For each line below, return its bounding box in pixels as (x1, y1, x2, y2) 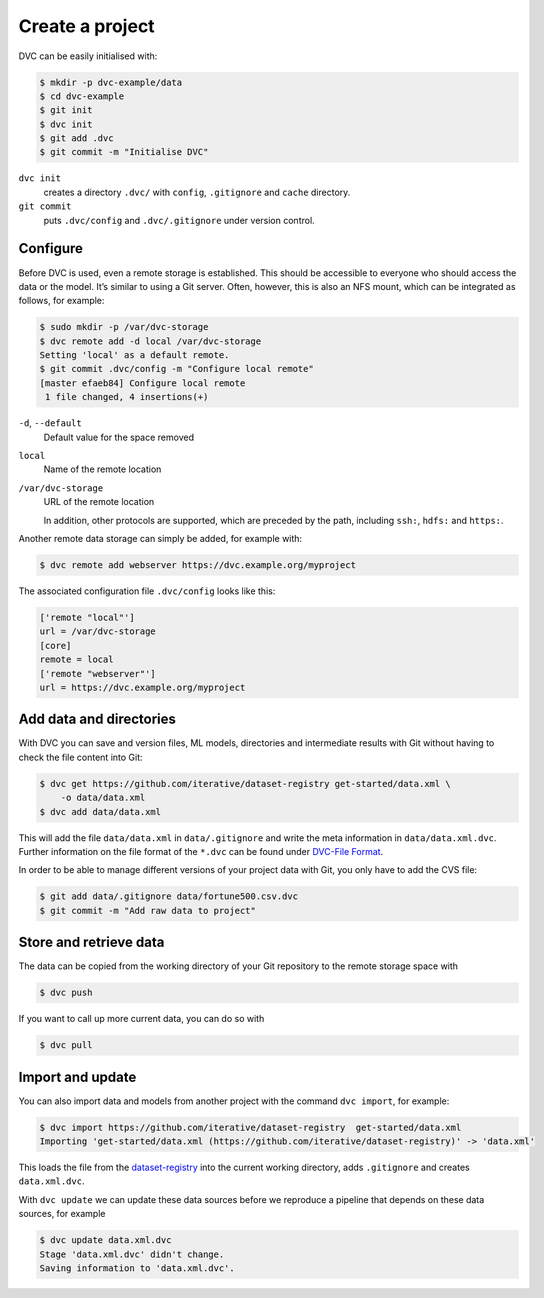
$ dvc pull (39, 1040, 93, 1051)
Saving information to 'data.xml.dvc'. (39, 1262, 235, 1274)
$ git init (39, 105, 93, 116)
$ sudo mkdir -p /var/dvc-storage (39, 321, 209, 333)
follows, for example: (18, 295, 105, 307)
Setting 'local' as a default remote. (39, 350, 230, 361)
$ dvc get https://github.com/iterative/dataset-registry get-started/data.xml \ (39, 778, 452, 789)
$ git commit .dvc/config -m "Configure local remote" (39, 363, 314, 375)
